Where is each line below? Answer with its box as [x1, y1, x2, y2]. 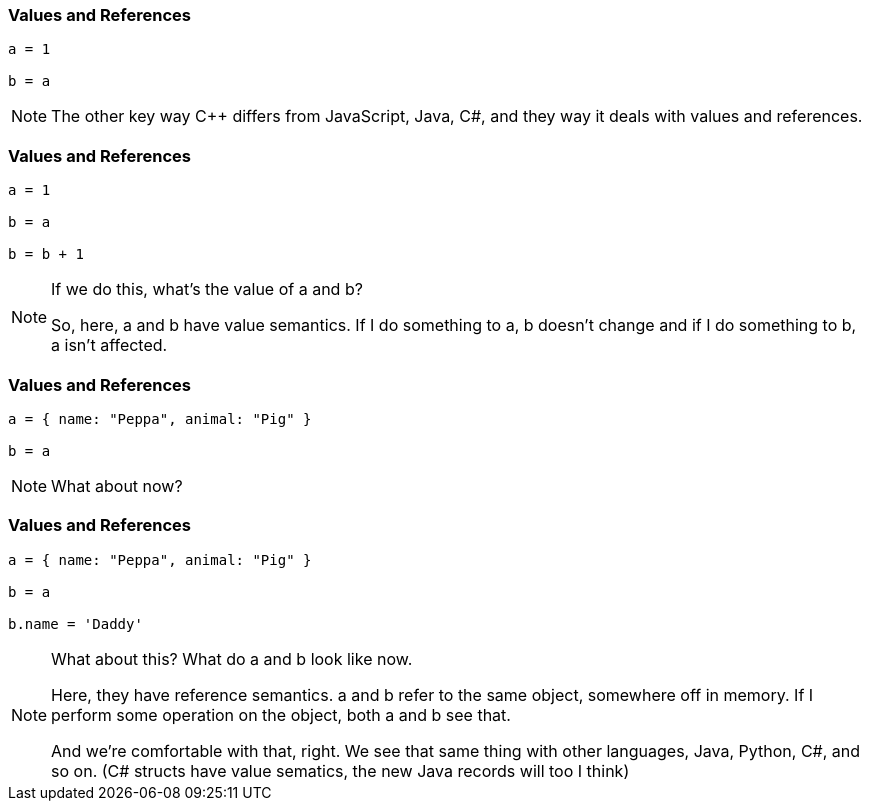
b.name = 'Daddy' [8, 615, 143, 632]
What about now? [51, 475, 183, 496]
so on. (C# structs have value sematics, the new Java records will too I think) [51, 760, 630, 781]
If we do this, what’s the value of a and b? [51, 279, 363, 300]
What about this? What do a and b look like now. [51, 648, 413, 669]
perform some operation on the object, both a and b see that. [51, 704, 511, 725]
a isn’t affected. [51, 335, 168, 356]
